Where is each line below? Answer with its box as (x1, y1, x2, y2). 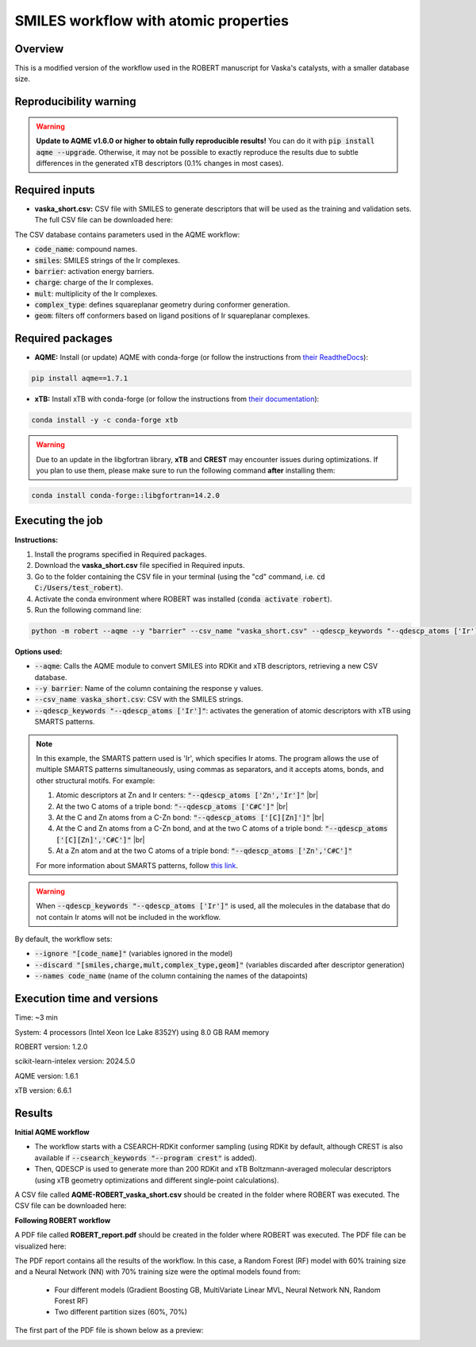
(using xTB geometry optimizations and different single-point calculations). (34, 1175, 279, 1185)
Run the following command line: (34, 604, 142, 615)
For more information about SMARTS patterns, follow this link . (36, 860, 238, 870)
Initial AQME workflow (14, 1128, 90, 1137)
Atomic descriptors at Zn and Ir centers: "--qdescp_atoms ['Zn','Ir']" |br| (56, 790, 319, 800)
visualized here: (14, 1241, 67, 1251)
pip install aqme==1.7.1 (31, 374, 129, 383)
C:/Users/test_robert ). (34, 583, 123, 592)
